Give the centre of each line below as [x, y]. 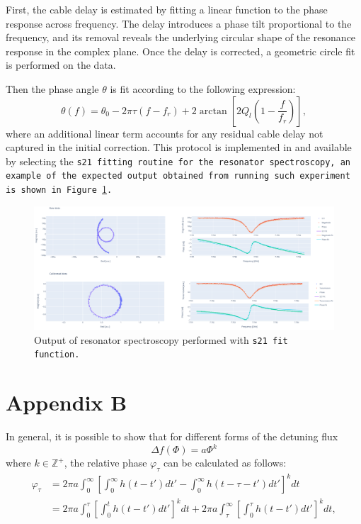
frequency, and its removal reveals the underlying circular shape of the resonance [181, 37]
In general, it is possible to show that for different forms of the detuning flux [172, 436]
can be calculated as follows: [225, 463]
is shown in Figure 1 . [59, 189]
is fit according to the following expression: [203, 88]
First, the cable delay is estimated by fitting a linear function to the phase [167, 9]
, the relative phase [105, 463]
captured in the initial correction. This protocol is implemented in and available [179, 147]
